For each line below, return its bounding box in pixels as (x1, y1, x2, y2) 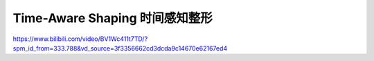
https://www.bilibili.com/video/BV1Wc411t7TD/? (12, 35, 148, 43)
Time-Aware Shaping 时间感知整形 (12, 10, 213, 26)
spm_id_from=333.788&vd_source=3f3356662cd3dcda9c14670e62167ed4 (12, 44, 228, 52)
